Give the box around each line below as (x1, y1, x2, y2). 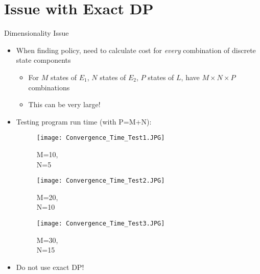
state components (16, 55, 71, 65)
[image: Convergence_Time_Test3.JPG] (36, 219, 165, 227)
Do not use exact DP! (16, 261, 84, 272)
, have (181, 71, 200, 82)
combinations (28, 82, 70, 92)
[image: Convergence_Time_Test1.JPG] (36, 134, 165, 142)
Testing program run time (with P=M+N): (16, 116, 152, 127)
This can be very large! (28, 99, 101, 110)
